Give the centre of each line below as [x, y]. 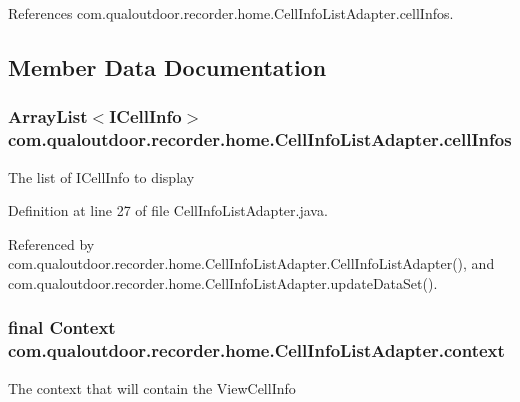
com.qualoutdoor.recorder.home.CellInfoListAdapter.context [256, 350]
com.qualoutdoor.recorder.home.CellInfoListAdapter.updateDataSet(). [223, 282]
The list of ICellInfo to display [101, 176]
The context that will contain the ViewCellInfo [152, 387]
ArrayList [48, 116]
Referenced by [51, 243]
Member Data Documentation [167, 66]
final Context [62, 327]
